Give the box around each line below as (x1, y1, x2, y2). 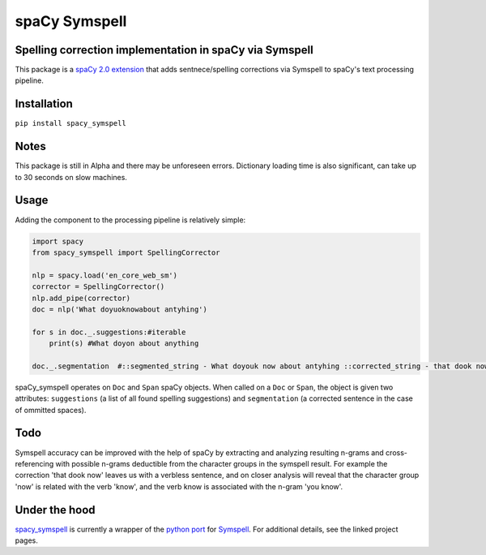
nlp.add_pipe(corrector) (32, 293, 131, 303)
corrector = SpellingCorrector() (32, 282, 165, 291)
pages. (15, 536, 38, 545)
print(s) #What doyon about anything (49, 339, 199, 348)
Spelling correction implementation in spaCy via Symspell (15, 43, 313, 57)
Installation (15, 97, 73, 111)
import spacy (32, 236, 84, 246)
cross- (385, 447, 408, 458)
